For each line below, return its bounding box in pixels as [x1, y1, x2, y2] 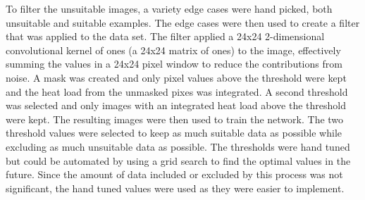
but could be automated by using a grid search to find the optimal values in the [6, 153, 351, 168]
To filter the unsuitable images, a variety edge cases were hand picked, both [6, 1, 333, 15]
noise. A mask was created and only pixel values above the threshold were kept [6, 70, 347, 85]
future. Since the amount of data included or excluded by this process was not [6, 167, 343, 182]
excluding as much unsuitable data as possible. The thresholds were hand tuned [6, 139, 350, 154]
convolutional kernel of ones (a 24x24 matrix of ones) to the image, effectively [6, 42, 341, 57]
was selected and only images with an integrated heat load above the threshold [6, 98, 346, 113]
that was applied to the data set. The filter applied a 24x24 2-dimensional [6, 29, 325, 44]
